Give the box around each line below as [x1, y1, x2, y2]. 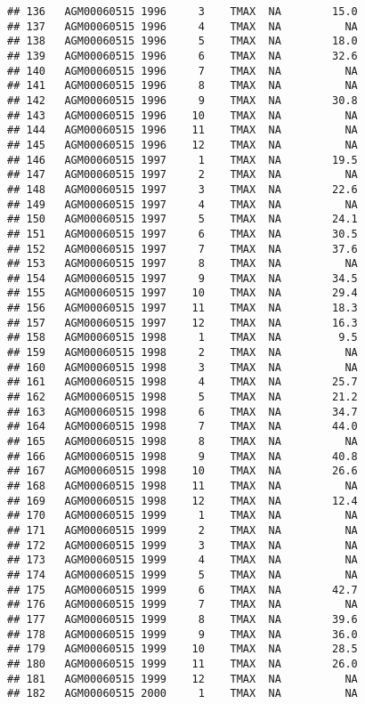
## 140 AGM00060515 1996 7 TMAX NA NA [7, 64, 358, 77]
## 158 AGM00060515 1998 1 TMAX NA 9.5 [7, 331, 358, 344]
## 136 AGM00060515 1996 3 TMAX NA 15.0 [7, 5, 358, 18]
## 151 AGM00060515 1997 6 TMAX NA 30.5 [7, 227, 358, 240]
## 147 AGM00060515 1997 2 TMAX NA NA [7, 168, 358, 182]
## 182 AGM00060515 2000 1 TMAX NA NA [7, 687, 358, 700]
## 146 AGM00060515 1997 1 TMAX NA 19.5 [7, 153, 358, 166]
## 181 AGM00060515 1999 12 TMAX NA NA [7, 672, 358, 685]
